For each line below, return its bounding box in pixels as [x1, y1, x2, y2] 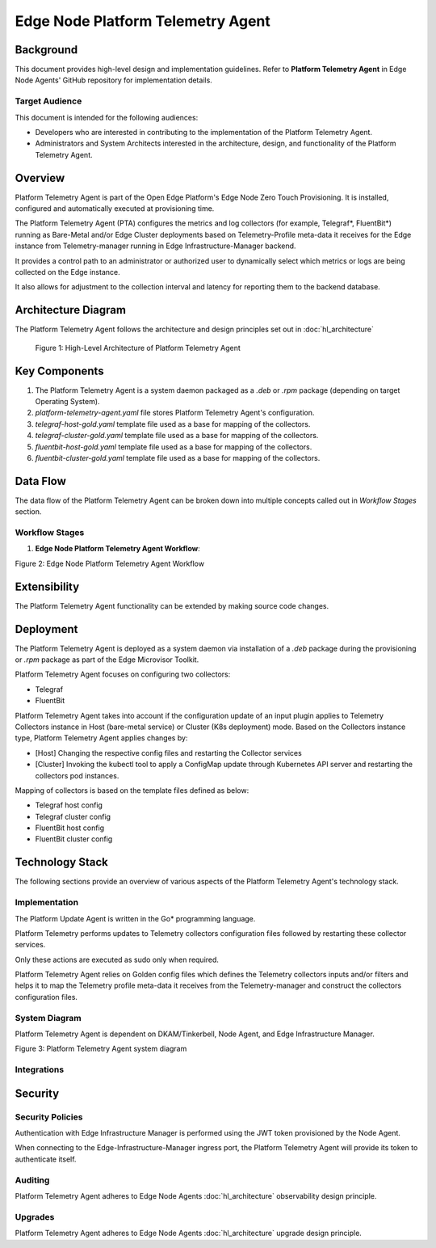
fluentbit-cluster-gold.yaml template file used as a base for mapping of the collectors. [35, 453, 321, 462]
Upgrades [15, 1211, 55, 1222]
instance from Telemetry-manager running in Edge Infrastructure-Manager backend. [15, 241, 296, 251]
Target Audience [15, 95, 82, 107]
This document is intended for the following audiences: [15, 112, 199, 122]
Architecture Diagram [15, 303, 127, 317]
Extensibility [15, 580, 80, 593]
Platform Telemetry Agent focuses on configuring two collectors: [15, 669, 231, 679]
